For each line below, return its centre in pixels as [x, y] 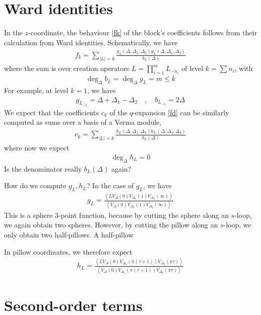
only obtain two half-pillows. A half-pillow [69, 234]
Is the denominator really [43, 168]
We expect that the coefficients [52, 112]
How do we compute [35, 185]
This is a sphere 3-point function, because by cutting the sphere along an [116, 215]
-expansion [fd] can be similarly [181, 112]
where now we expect [37, 148]
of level [192, 68]
